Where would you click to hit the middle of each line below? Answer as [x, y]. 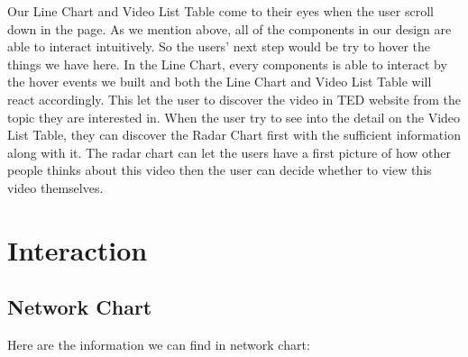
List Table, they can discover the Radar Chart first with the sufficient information [234, 135]
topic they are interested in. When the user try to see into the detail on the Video [234, 117]
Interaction [78, 249]
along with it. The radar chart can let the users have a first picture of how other [229, 152]
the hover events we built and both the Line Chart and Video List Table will [220, 82]
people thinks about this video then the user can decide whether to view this [220, 170]
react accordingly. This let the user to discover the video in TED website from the [234, 99]
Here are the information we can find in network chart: [159, 345]
